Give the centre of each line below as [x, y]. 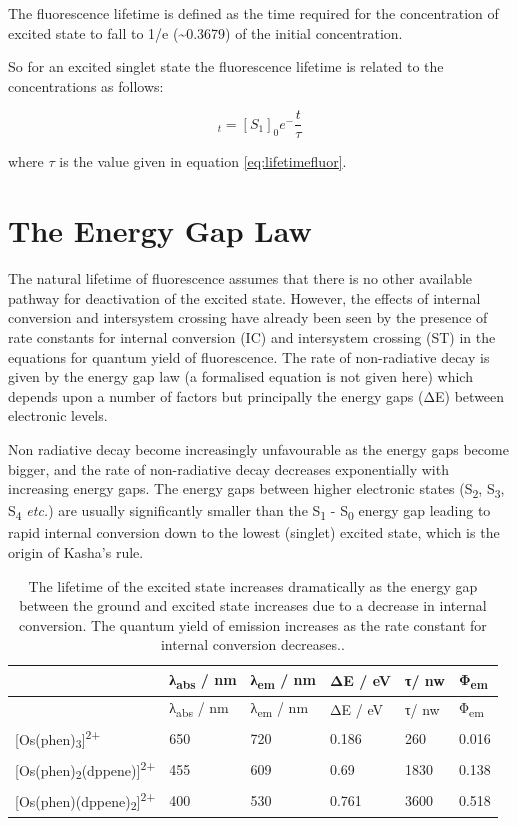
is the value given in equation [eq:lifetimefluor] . [203, 161]
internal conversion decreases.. [252, 644]
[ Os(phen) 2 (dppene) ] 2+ [85, 769]
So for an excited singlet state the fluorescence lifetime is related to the [226, 66]
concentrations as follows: [86, 85]
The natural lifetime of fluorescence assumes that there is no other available [240, 278]
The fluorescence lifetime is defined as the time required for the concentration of [253, 13]
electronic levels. [58, 415]
